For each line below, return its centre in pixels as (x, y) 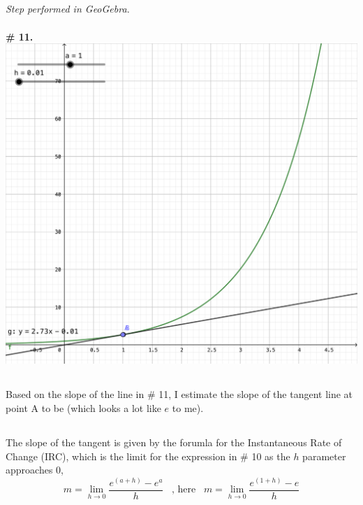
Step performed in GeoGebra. (68, 9)
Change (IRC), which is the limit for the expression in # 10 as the (148, 456)
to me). (188, 407)
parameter (324, 456)
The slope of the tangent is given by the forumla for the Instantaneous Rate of (174, 442)
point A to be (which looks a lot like (83, 407)
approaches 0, (35, 470)
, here (184, 490)
